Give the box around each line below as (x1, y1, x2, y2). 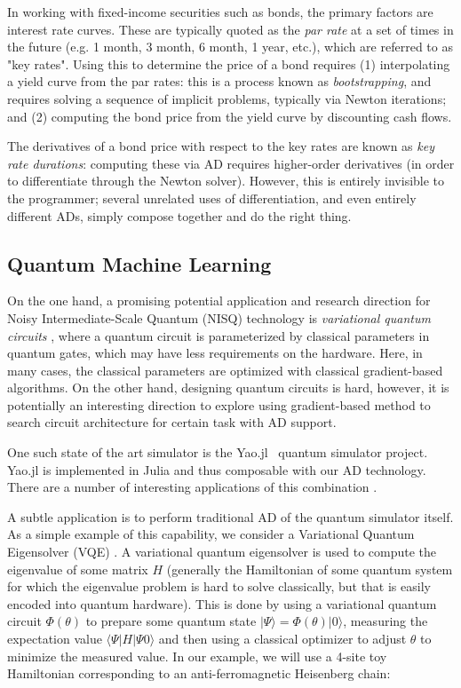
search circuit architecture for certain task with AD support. (7, 413, 337, 431)
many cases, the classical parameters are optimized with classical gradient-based (7, 360, 443, 379)
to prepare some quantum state (85, 612, 257, 630)
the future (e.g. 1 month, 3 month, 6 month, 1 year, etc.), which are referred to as (7, 37, 453, 56)
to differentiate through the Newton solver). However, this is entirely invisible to (7, 171, 445, 190)
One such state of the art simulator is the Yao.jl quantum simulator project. (7, 443, 428, 462)
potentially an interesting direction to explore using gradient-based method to (7, 395, 431, 414)
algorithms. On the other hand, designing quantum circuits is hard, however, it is (7, 378, 449, 397)
